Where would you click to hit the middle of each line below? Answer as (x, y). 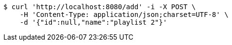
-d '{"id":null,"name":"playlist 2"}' (93, 22)
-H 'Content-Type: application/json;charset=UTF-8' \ (124, 15)
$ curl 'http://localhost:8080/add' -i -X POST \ (100, 7)
